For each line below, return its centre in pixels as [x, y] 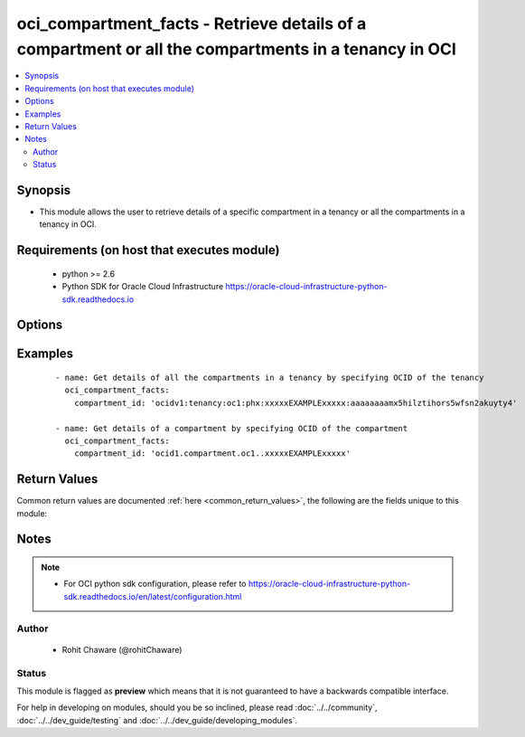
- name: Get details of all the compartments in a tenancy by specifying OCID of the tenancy [270, 377]
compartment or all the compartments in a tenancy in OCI [236, 49]
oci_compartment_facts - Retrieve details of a [192, 24]
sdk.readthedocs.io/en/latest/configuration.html [153, 596]
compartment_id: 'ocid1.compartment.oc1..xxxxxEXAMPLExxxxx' [212, 454]
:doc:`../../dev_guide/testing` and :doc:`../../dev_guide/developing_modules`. [157, 720]
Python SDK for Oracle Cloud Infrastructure [143, 287]
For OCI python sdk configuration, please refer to [155, 584]
